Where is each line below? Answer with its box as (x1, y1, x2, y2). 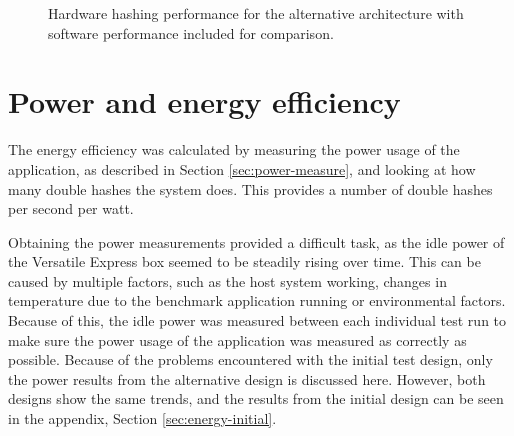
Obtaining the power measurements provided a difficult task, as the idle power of (8, 231, 505, 252)
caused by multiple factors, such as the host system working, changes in (8, 270, 447, 291)
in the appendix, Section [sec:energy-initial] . (8, 408, 277, 429)
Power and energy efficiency (8, 81, 401, 122)
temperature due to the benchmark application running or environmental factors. (8, 290, 506, 311)
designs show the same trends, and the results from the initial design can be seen (8, 388, 504, 409)
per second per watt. (8, 198, 134, 219)
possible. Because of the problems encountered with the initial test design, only (8, 349, 493, 370)
